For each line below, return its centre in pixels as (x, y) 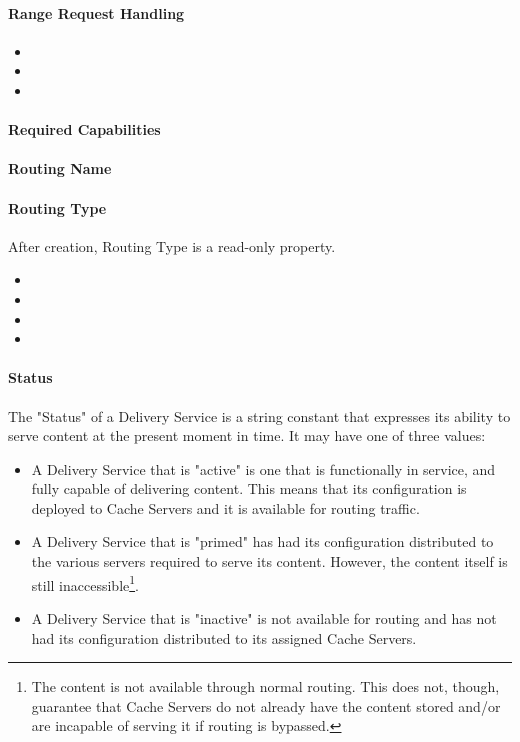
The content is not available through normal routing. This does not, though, (265, 686)
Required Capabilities (84, 129)
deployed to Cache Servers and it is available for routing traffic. (225, 507)
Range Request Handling (96, 12)
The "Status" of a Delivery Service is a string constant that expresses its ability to (259, 415)
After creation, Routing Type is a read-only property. (172, 245)
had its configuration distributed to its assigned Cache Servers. (224, 637)
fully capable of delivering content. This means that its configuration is (249, 488)
